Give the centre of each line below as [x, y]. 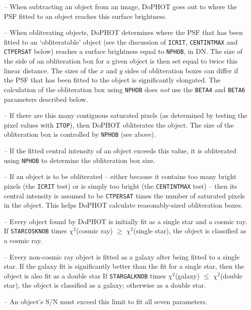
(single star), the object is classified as [190, 231]
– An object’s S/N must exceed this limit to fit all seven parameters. [106, 302]
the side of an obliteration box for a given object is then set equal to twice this [121, 61]
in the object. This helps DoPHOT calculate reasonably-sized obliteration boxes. [124, 205]
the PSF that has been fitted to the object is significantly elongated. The [112, 80]
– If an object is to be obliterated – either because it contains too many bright [120, 176]
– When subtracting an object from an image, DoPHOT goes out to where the [120, 6]
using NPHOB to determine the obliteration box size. [79, 160]
